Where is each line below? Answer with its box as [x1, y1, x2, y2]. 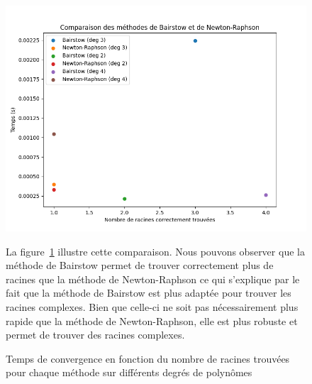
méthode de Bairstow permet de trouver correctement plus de [6, 258, 274, 273]
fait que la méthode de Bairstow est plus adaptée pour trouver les [6, 285, 291, 300]
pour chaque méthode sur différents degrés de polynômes [6, 365, 252, 380]
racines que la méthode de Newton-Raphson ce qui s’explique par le [6, 271, 300, 286]
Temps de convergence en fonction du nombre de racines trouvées [6, 351, 290, 366]
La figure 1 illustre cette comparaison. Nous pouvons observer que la [6, 243, 305, 258]
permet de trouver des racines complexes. [6, 327, 185, 342]
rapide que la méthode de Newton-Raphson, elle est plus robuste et [6, 313, 298, 328]
